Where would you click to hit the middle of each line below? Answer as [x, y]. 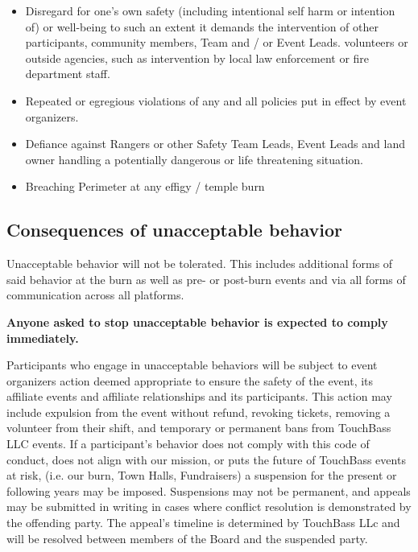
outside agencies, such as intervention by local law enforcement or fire [197, 58]
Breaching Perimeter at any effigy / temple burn [145, 186]
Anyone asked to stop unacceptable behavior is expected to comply [197, 321]
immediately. [43, 338]
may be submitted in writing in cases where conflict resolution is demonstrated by [209, 507]
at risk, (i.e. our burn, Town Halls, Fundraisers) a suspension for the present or [202, 475]
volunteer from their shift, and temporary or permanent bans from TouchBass [199, 428]
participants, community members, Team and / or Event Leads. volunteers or [217, 42]
